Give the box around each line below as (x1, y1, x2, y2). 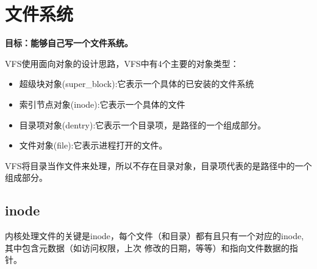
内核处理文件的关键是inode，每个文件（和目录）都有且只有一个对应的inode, (5, 229, 304, 242)
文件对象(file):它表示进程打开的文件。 (19, 139, 168, 152)
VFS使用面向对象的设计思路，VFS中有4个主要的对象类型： (5, 57, 239, 69)
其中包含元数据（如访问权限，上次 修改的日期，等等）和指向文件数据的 (5, 241, 290, 254)
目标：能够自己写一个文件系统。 (5, 37, 133, 49)
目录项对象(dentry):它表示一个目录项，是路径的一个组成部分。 (19, 118, 266, 131)
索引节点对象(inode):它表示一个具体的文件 (19, 97, 185, 110)
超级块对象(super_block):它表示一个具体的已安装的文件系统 (19, 77, 254, 90)
